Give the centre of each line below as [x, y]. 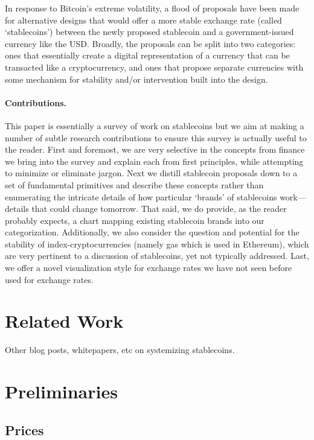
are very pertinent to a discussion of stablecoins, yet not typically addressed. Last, [157, 256]
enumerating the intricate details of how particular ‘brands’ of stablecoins [141, 196]
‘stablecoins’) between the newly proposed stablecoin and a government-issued [149, 32]
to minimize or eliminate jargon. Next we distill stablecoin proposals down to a [151, 173]
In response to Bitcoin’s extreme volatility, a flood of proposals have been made [152, 8]
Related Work [64, 321]
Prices [24, 429]
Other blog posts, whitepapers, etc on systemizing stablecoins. [120, 350]
